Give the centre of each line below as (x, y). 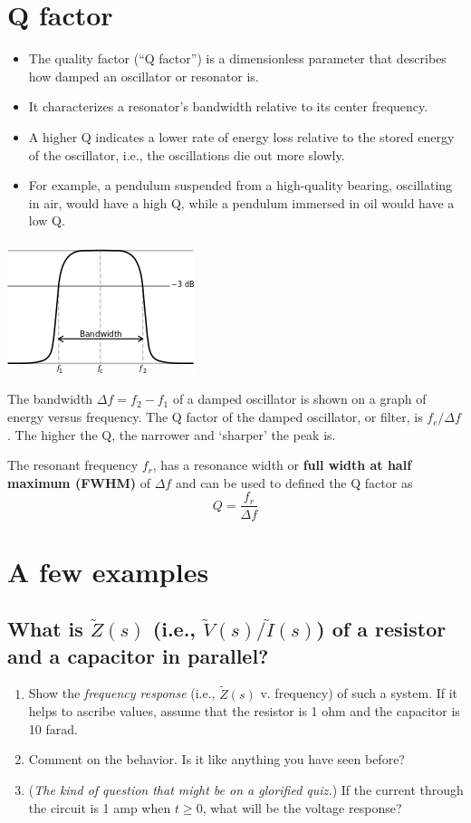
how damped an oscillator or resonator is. (144, 76)
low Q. (47, 220)
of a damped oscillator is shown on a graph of (299, 399)
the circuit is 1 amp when (100, 807)
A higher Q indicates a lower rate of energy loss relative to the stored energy (241, 136)
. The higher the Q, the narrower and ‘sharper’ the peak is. (172, 434)
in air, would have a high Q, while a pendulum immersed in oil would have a (241, 202)
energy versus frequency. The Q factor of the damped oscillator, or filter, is (215, 417)
